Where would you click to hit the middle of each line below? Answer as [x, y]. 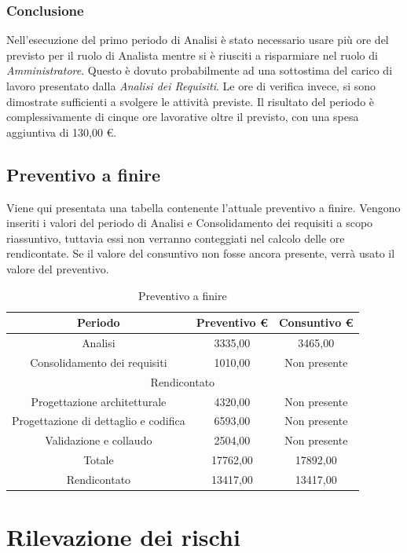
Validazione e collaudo [99, 440]
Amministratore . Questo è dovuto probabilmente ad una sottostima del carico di [200, 70]
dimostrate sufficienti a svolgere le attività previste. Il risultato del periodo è [191, 101]
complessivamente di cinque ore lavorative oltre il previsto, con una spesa [183, 117]
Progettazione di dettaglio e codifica [99, 421]
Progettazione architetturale [99, 401]
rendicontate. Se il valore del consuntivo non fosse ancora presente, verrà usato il [201, 253]
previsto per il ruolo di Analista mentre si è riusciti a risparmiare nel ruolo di [192, 55]
